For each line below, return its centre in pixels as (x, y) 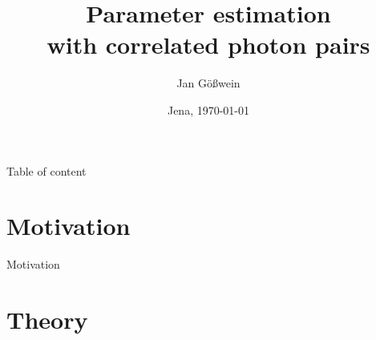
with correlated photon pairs (208, 45)
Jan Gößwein (208, 83)
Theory (47, 319)
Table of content (46, 170)
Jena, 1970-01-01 (208, 109)
